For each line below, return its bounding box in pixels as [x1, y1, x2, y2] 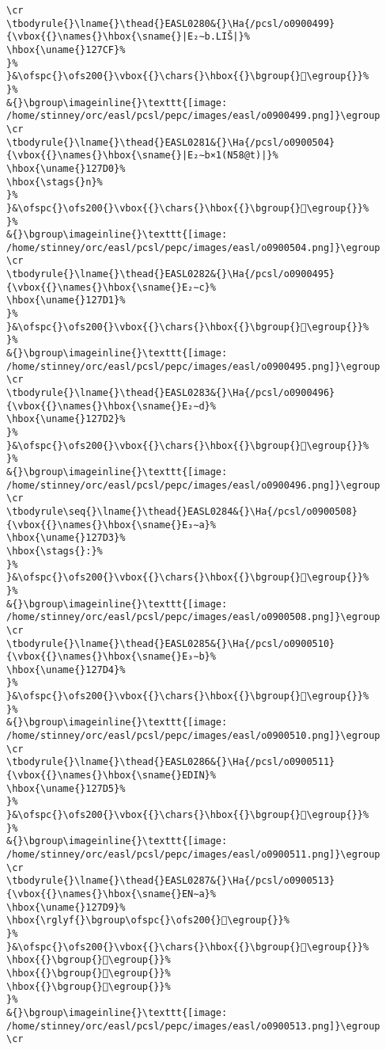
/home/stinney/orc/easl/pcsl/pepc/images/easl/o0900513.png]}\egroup [6, 1020, 380, 1032]
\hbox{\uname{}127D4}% [6, 664, 126, 675]
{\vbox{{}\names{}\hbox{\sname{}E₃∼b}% [6, 651, 216, 663]
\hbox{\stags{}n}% [6, 176, 103, 188]
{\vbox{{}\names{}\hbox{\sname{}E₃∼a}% [6, 519, 216, 531]
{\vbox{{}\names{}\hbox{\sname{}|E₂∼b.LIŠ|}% [6, 31, 250, 43]
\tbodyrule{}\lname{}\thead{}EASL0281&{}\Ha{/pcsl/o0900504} [6, 136, 335, 148]
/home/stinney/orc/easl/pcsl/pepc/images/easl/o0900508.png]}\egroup [6, 611, 380, 623]
